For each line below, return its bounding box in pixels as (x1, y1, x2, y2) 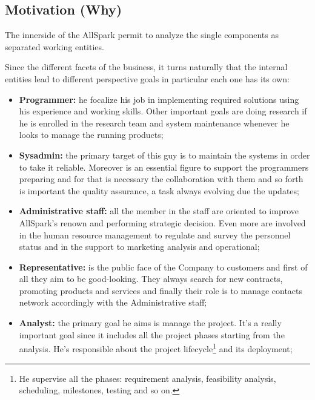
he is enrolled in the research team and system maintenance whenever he (19, 116, 290, 129)
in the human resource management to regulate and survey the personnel (19, 228, 291, 241)
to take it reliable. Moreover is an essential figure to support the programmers (19, 160, 309, 173)
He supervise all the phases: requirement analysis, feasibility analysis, (19, 372, 276, 384)
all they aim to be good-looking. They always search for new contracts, (19, 272, 283, 285)
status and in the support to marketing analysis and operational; (19, 240, 260, 253)
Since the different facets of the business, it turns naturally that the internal (5, 61, 288, 73)
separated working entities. (5, 40, 104, 53)
